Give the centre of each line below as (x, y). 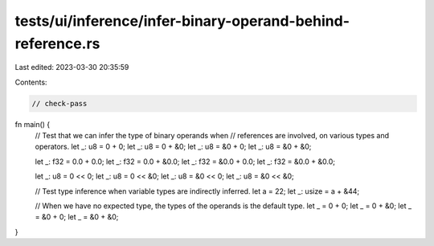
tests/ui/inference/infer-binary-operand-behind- (182, 21)
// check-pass (59, 103)
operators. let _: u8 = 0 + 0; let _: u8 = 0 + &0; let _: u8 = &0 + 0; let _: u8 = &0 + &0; (173, 147)
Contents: (31, 82)
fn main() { (33, 124)
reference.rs (57, 43)
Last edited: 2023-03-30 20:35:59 (72, 68)
